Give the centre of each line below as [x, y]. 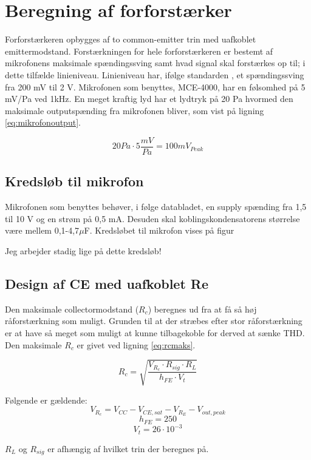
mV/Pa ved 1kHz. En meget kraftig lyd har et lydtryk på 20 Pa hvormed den [149, 99]
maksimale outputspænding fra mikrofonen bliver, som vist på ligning [135, 110]
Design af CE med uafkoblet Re [107, 283]
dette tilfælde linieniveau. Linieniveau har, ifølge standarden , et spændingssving [155, 74]
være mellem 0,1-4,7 [42, 230]
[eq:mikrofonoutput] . [43, 122]
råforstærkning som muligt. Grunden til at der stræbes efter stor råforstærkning [154, 321]
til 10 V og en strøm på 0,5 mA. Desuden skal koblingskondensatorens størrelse [152, 218]
